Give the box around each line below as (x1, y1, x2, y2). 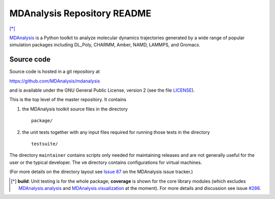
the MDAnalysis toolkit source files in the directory (22, 106, 128, 112)
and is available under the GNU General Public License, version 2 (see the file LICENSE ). (9, 87, 195, 94)
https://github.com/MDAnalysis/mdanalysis (9, 78, 100, 84)
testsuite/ (31, 140, 59, 147)
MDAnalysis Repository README (9, 8, 151, 19)
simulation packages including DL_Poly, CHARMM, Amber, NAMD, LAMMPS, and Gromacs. (9, 42, 201, 48)
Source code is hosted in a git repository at (9, 69, 100, 75)
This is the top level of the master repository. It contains (9, 97, 127, 103)
